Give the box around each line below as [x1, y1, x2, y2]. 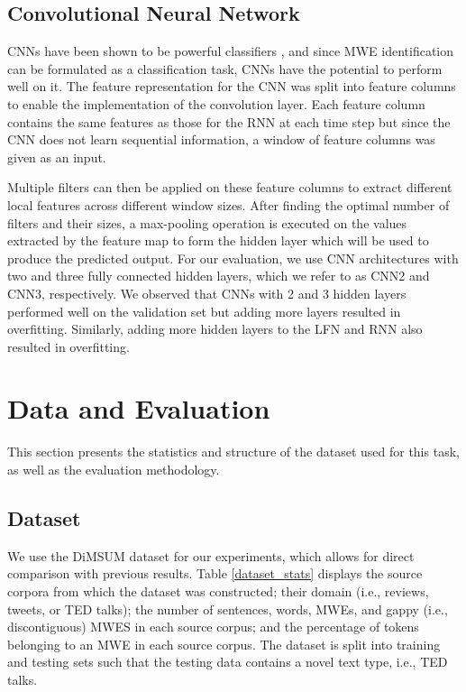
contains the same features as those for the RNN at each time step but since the [7, 112, 451, 131]
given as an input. [7, 147, 106, 166]
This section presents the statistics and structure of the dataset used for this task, [7, 442, 460, 461]
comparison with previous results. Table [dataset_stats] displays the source [7, 564, 423, 583]
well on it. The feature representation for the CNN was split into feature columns [7, 77, 456, 96]
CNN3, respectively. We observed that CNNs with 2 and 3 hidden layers [7, 283, 407, 302]
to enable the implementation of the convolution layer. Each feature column [7, 94, 425, 113]
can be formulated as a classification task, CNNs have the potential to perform [7, 59, 443, 78]
